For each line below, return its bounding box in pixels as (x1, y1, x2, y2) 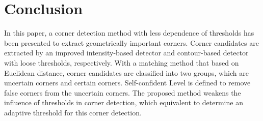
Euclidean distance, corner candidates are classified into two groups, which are (4, 67, 249, 78)
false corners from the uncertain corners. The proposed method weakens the (4, 87, 241, 98)
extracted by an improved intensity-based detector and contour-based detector (4, 47, 249, 58)
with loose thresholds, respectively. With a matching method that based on (4, 57, 239, 68)
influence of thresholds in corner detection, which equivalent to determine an (4, 97, 243, 108)
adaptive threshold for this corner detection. (4, 107, 142, 117)
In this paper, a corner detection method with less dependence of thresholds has (4, 27, 254, 38)
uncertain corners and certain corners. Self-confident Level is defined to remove (4, 77, 251, 88)
